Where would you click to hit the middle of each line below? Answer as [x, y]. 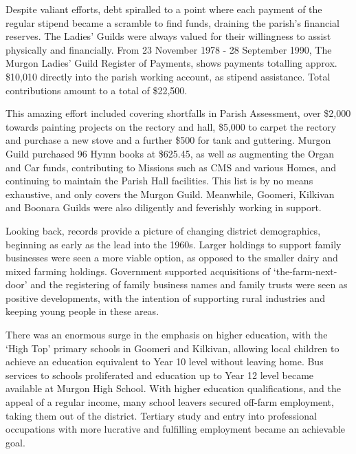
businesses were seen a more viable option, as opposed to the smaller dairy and [172, 258]
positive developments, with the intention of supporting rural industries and [165, 298]
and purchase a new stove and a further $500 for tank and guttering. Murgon [168, 140]
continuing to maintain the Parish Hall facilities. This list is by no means [159, 181]
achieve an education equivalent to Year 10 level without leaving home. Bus [165, 361]
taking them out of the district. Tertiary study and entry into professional [161, 415]
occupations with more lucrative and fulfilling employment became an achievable [176, 429]
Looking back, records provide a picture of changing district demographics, [163, 230]
